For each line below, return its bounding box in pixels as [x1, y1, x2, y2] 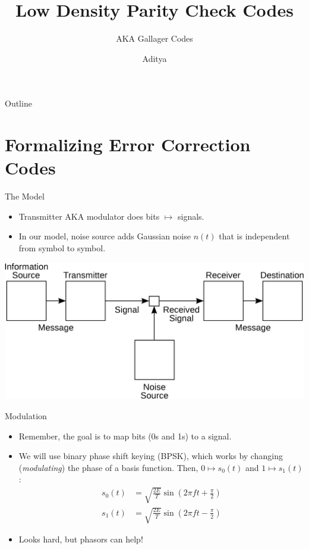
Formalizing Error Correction [5, 132, 251, 157]
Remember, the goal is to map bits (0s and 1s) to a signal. [18, 429, 232, 442]
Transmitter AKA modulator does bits [18, 210, 160, 222]
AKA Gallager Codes [116, 32, 193, 45]
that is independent [219, 230, 290, 242]
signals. [177, 210, 204, 222]
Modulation [5, 410, 47, 422]
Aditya [142, 52, 167, 64]
